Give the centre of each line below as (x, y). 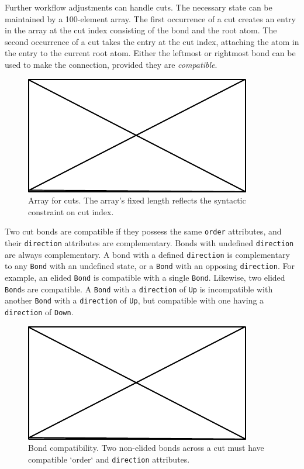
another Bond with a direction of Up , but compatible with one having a (134, 300)
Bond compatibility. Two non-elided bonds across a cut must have (146, 448)
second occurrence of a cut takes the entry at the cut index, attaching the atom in (152, 41)
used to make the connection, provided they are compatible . (111, 64)
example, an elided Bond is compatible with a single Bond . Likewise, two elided (145, 277)
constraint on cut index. (71, 211)
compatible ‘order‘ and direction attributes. (109, 459)
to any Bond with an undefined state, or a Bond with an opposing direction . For (150, 266)
